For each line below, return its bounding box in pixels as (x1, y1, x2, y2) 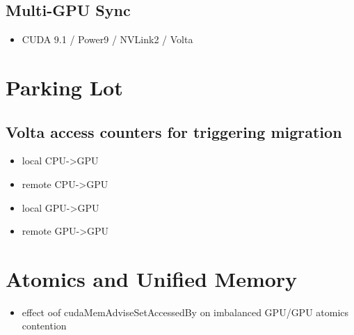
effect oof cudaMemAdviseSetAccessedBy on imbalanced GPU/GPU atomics (22, 304, 349, 319)
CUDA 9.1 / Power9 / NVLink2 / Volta (22, 32, 193, 47)
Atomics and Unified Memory (6, 264, 298, 293)
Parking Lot (6, 72, 123, 101)
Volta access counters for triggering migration (6, 120, 342, 142)
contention (22, 318, 67, 333)
